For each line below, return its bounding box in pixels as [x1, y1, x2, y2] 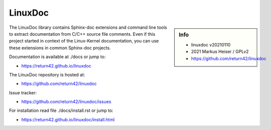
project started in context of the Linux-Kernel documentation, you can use [9, 38, 159, 44]
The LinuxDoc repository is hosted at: [9, 71, 85, 78]
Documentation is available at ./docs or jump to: [9, 54, 106, 60]
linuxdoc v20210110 [191, 42, 231, 47]
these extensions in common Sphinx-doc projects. [9, 44, 111, 51]
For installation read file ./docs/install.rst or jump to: [9, 108, 113, 113]
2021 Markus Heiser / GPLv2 [191, 49, 249, 55]
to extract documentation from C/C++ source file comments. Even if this [9, 31, 156, 37]
